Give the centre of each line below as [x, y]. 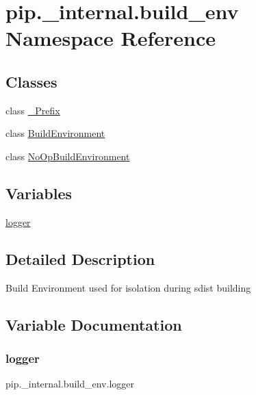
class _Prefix [33, 110]
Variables [39, 193]
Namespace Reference [111, 38]
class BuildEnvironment [55, 133]
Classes [31, 81]
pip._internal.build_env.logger [70, 384]
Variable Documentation [94, 324]
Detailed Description [80, 258]
